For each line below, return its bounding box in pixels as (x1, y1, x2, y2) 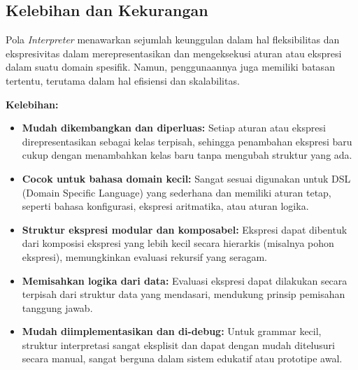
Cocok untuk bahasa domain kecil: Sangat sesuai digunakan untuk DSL (22, 171, 351, 185)
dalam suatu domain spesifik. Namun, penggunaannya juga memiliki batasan (6, 59, 335, 74)
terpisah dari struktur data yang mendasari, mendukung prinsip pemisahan (22, 287, 345, 301)
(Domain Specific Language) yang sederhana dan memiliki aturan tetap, (22, 185, 331, 199)
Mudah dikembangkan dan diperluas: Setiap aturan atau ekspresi (22, 120, 326, 135)
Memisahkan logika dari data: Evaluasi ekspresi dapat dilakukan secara (22, 273, 348, 287)
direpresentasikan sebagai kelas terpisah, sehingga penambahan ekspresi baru (22, 134, 352, 148)
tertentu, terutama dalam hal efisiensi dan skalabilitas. (6, 73, 240, 87)
